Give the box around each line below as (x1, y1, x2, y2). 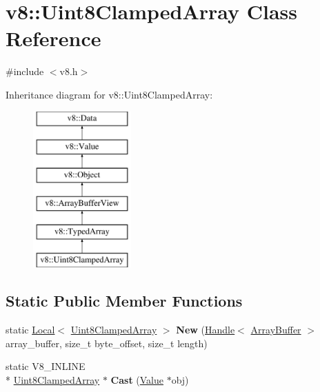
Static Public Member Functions (6, 290, 243, 311)
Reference (6, 24, 101, 52)
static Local (6, 322, 55, 337)
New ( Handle (176, 322, 235, 337)
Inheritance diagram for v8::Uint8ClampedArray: (6, 87, 213, 101)
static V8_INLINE (6, 359, 86, 373)
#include (6, 64, 44, 79)
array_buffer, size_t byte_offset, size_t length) (6, 336, 208, 350)
